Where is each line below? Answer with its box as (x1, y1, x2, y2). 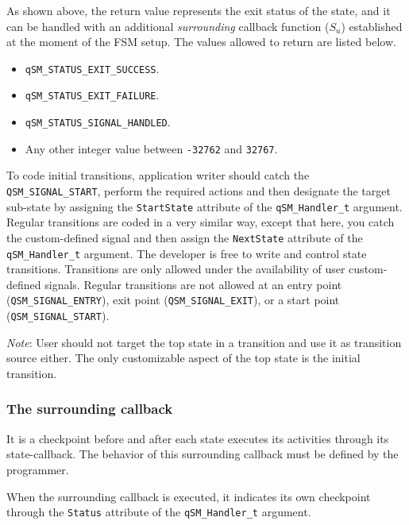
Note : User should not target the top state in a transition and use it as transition (6, 334, 402, 350)
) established (341, 17, 403, 34)
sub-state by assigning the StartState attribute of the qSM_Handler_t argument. (6, 198, 403, 214)
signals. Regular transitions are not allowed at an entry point (44, 276, 342, 292)
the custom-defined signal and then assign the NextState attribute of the (6, 229, 363, 245)
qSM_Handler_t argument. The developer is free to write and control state (6, 245, 367, 261)
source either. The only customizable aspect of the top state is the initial (6, 349, 361, 366)
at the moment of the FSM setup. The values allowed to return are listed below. (6, 33, 396, 50)
